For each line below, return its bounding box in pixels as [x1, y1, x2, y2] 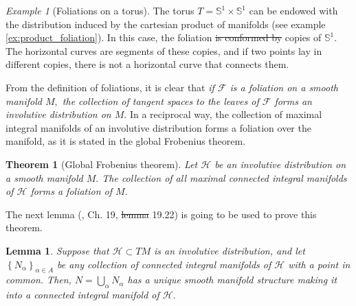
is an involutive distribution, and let [154, 243, 305, 257]
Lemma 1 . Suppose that [5, 243, 109, 257]
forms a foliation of [30, 184, 113, 198]
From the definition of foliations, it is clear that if [5, 80, 214, 94]
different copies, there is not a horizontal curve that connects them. [5, 57, 289, 71]
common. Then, [5, 272, 71, 287]
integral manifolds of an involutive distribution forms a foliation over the [5, 120, 311, 134]
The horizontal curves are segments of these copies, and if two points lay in [5, 43, 322, 58]
